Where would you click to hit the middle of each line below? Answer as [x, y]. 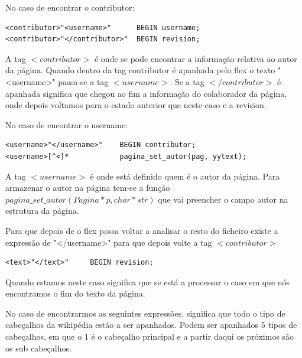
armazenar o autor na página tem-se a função [88, 188]
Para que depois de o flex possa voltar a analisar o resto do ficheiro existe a [142, 230]
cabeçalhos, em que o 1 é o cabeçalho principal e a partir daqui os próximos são [150, 336]
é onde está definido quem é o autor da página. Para [185, 176]
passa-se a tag [83, 81]
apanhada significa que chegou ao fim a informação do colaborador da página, [146, 93]
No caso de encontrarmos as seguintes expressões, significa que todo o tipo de [145, 313]
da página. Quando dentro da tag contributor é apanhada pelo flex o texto [140, 70]
